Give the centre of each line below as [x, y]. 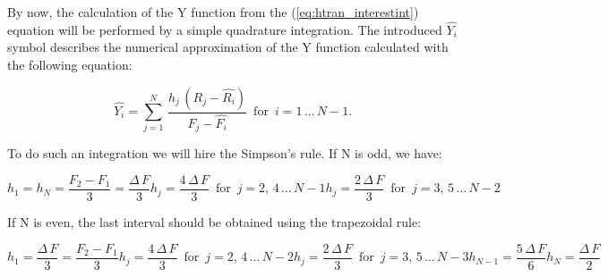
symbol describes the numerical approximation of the [153, 47]
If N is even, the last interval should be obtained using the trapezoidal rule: [214, 222]
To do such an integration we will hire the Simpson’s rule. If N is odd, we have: [225, 153]
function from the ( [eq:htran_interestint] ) [305, 12]
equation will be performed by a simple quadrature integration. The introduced [225, 29]
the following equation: [70, 64]
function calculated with [382, 47]
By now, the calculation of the [90, 12]
